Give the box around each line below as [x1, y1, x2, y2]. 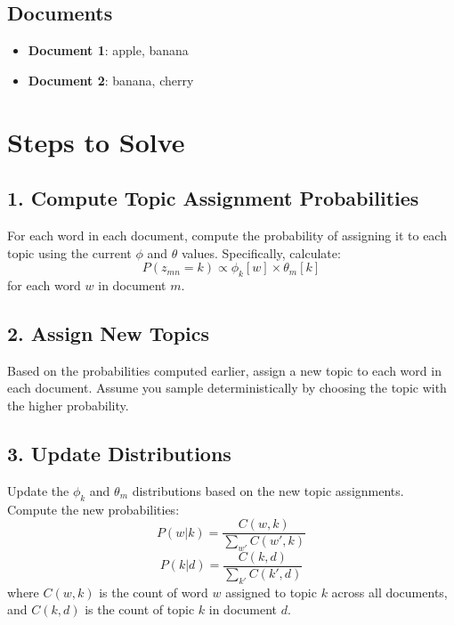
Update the [7, 481, 69, 499]
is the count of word [99, 582, 208, 601]
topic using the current [7, 243, 132, 262]
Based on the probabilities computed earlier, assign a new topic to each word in [7, 361, 442, 379]
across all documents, [331, 582, 448, 601]
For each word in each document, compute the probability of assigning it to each [7, 225, 447, 244]
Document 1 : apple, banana [28, 41, 189, 60]
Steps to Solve [7, 123, 185, 159]
